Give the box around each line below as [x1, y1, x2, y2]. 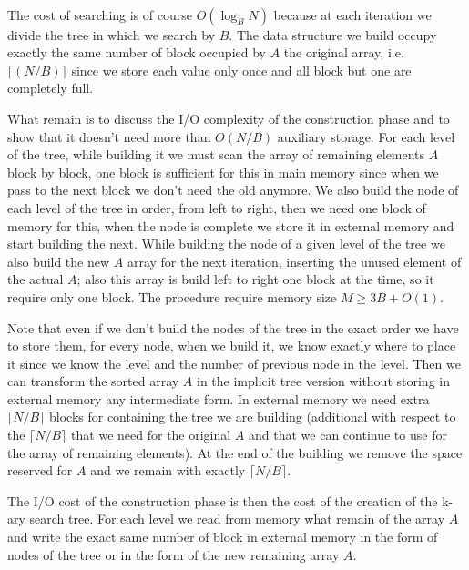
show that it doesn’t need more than [7, 127, 211, 146]
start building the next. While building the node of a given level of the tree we [7, 234, 445, 253]
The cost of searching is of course [7, 5, 192, 24]
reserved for [7, 461, 73, 480]
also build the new [7, 251, 110, 270]
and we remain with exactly [90, 461, 246, 480]
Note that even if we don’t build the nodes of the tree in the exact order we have [7, 318, 459, 337]
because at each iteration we [273, 5, 432, 24]
